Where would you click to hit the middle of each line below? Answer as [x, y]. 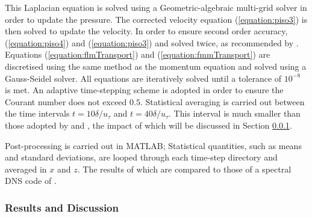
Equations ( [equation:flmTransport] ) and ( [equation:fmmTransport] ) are [138, 54]
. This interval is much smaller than [235, 113]
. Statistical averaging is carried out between [222, 101]
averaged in [26, 169]
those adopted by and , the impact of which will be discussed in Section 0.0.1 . [148, 125]
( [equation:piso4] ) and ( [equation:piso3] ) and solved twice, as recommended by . [152, 42]
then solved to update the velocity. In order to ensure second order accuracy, [146, 31]
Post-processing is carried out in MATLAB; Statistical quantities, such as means [153, 145]
